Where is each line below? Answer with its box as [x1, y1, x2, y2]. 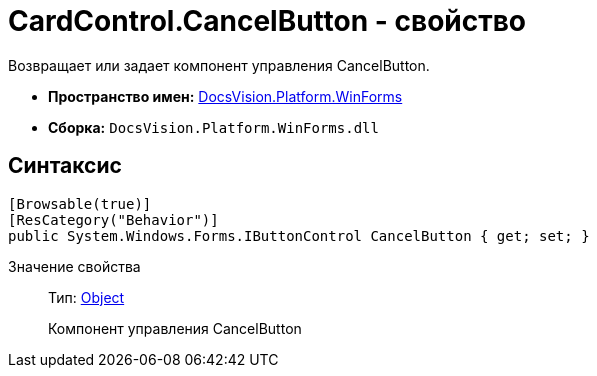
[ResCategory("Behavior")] [8, 211, 219, 228]
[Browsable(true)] [8, 195, 152, 212]
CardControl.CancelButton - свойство [8, 4, 527, 38]
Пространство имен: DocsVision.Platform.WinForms [48, 87, 403, 105]
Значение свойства [8, 257, 141, 275]
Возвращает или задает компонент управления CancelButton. [8, 56, 430, 74]
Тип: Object [48, 288, 125, 306]
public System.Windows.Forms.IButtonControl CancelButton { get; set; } [8, 227, 590, 244]
